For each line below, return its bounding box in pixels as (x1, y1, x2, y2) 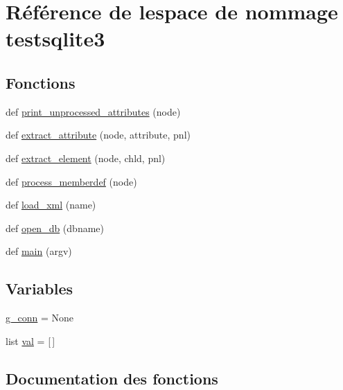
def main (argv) (6, 244, 72, 258)
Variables (6, 278, 73, 299)
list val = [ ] (6, 333, 55, 348)
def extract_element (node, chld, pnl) (6, 150, 166, 165)
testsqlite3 (6, 24, 105, 53)
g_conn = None (6, 310, 74, 325)
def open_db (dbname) (6, 220, 104, 235)
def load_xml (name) (6, 197, 96, 212)
